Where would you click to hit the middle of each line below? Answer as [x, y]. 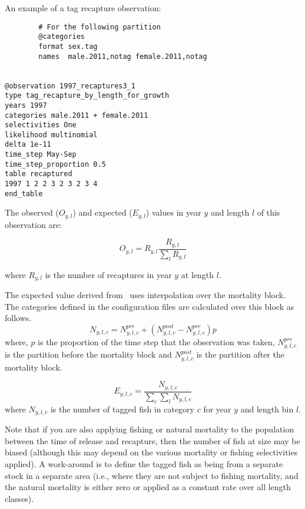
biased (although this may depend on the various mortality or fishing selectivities [151, 452]
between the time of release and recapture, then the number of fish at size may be [152, 440]
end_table [24, 194]
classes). [19, 498]
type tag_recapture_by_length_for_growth [87, 96]
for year [217, 409]
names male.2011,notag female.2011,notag [123, 56]
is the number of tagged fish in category [122, 409]
